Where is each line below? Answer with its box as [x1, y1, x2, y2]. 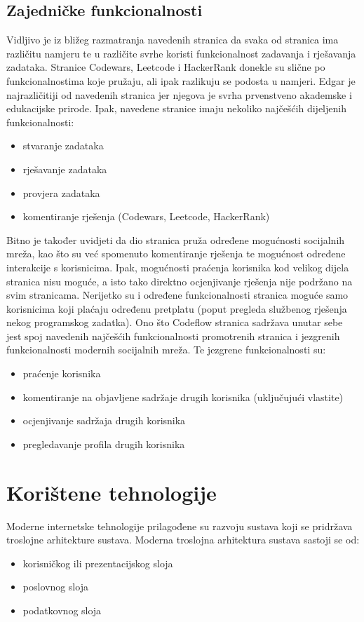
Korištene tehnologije [6, 478, 217, 506]
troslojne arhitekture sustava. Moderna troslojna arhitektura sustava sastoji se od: [6, 532, 360, 547]
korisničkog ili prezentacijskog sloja [22, 555, 173, 570]
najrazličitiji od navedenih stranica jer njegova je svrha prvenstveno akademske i [6, 87, 352, 102]
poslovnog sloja [22, 579, 88, 594]
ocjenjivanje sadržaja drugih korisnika [22, 413, 186, 428]
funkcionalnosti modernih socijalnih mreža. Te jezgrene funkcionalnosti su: [6, 342, 326, 357]
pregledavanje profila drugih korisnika [22, 436, 185, 451]
